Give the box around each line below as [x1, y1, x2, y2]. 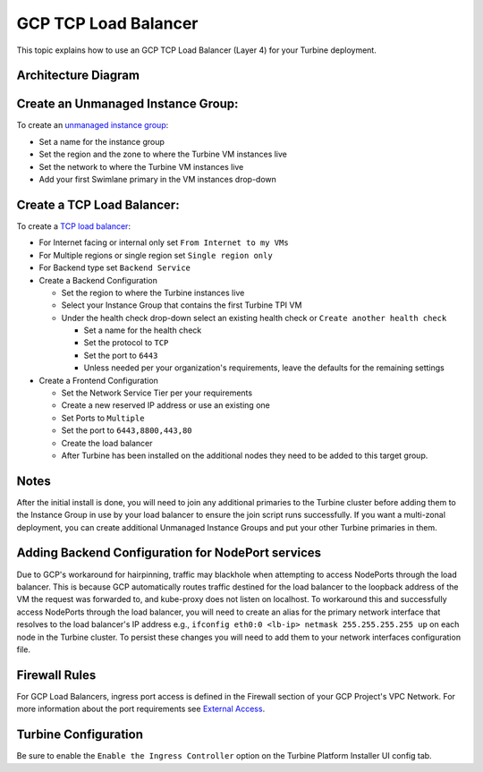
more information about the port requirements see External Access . [16, 703, 266, 715]
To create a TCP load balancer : [16, 220, 131, 232]
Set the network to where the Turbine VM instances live [38, 161, 244, 172]
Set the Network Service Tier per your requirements [61, 387, 253, 398]
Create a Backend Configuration [38, 275, 158, 285]
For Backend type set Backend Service [38, 262, 191, 273]
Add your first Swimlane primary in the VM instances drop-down [38, 174, 277, 185]
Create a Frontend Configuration [38, 375, 158, 386]
